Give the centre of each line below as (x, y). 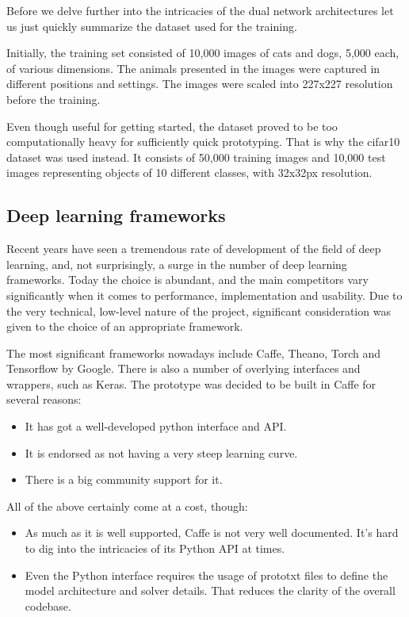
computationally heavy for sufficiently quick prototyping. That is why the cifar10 (203, 142)
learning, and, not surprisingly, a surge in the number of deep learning (177, 264)
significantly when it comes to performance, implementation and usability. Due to (204, 295)
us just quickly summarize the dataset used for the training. (152, 26)
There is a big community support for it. (124, 479)
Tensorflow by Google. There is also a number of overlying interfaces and (183, 368)
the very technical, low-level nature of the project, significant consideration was (199, 310)
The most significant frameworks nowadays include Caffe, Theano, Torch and (194, 353)
